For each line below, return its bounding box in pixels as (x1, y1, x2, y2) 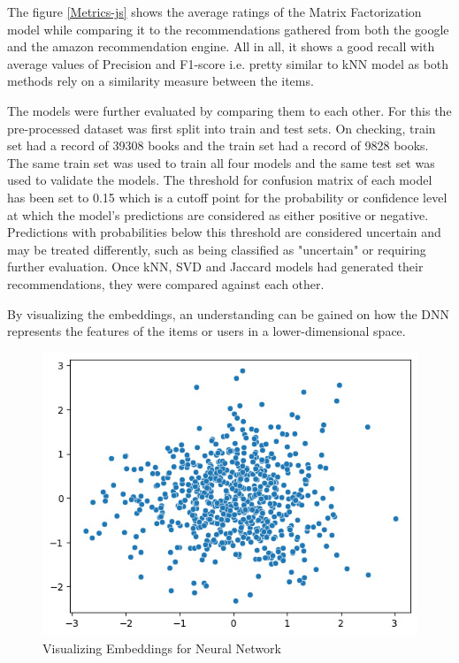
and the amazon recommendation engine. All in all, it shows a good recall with (7, 37, 435, 56)
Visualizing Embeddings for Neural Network (42, 638, 281, 657)
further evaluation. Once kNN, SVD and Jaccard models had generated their (7, 257, 424, 276)
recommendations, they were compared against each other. (7, 274, 325, 293)
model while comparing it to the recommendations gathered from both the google (7, 19, 449, 38)
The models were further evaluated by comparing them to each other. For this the (7, 101, 452, 119)
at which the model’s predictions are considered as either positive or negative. (7, 205, 429, 224)
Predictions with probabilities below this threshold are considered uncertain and (7, 223, 441, 241)
